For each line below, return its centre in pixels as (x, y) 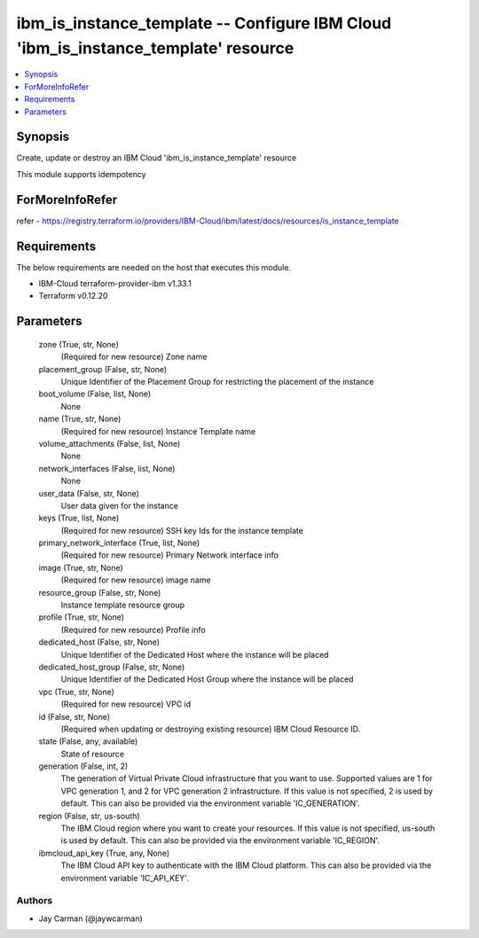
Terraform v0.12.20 (73, 296)
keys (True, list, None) (79, 518)
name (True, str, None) (80, 419)
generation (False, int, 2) (83, 766)
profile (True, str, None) (81, 617)
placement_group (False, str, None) (103, 369)
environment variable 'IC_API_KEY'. (125, 878)
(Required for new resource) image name (136, 580)
